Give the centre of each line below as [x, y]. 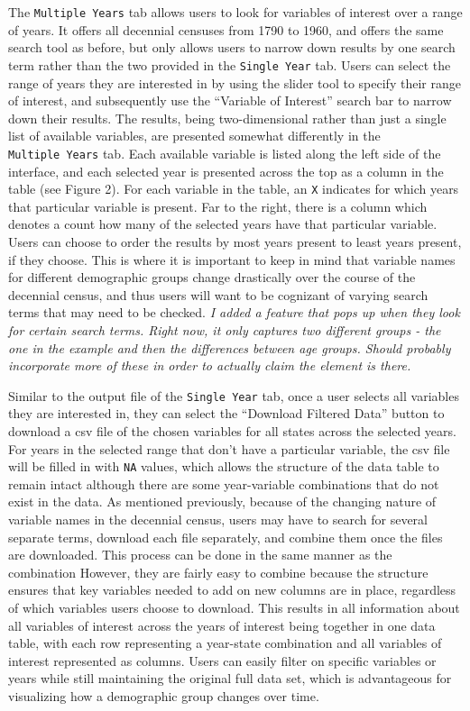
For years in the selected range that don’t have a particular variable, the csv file [229, 448]
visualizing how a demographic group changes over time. [164, 695]
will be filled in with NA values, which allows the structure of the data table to [224, 466]
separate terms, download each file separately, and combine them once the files [226, 537]
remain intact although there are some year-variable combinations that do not [224, 483]
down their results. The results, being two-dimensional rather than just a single [227, 118]
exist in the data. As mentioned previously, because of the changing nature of [222, 501]
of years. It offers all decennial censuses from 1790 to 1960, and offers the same [226, 29]
